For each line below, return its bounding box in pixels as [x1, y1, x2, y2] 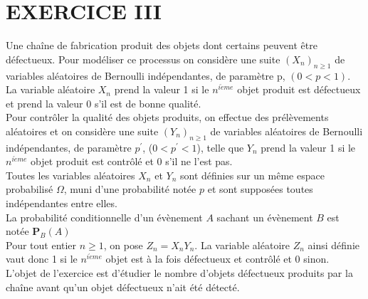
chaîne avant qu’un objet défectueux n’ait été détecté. [6, 279, 240, 294]
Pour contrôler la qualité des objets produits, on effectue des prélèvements [6, 110, 329, 125]
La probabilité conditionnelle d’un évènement [6, 209, 203, 224]
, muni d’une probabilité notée [63, 182, 196, 196]
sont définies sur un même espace [179, 167, 325, 182]
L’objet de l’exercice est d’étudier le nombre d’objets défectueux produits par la [6, 266, 353, 280]
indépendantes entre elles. [6, 196, 117, 211]
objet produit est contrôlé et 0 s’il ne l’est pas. [31, 154, 233, 169]
